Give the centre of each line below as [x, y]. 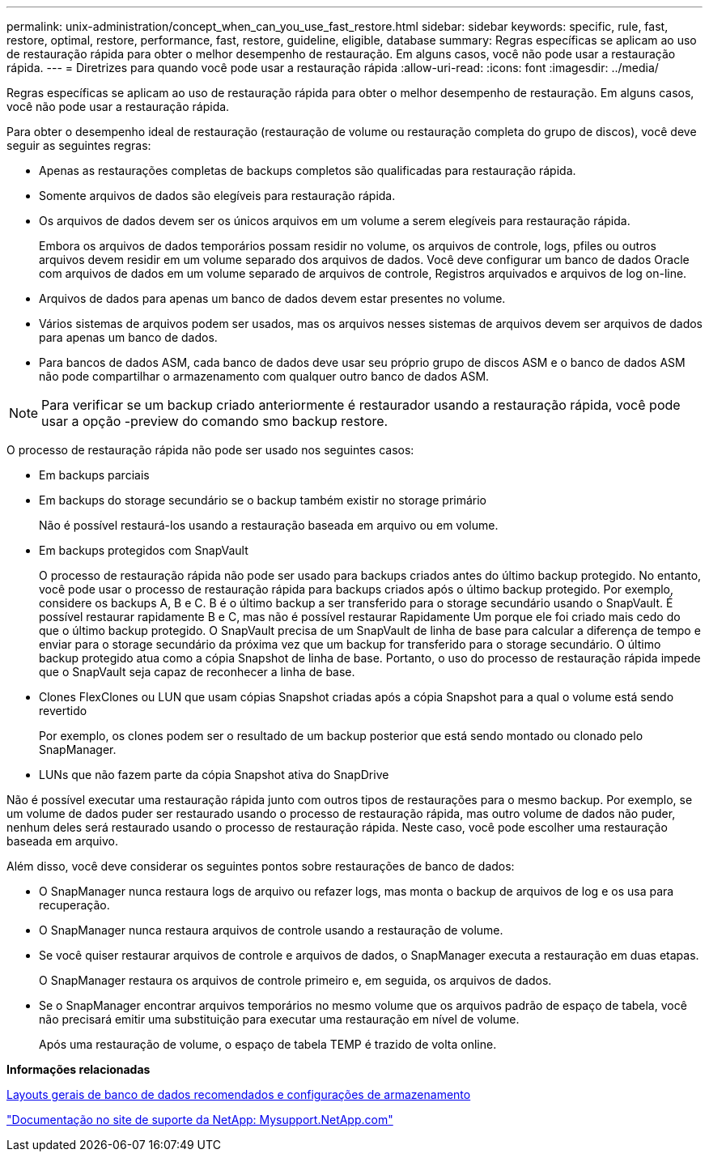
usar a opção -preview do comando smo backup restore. [215, 421]
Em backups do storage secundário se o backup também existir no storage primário [263, 500]
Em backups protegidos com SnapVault [144, 550]
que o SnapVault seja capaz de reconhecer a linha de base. [197, 672]
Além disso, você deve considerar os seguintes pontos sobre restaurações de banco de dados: [261, 866]
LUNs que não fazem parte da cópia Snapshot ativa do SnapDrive [214, 775]
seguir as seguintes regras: [79, 145]
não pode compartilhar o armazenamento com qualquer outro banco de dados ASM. [264, 376]
